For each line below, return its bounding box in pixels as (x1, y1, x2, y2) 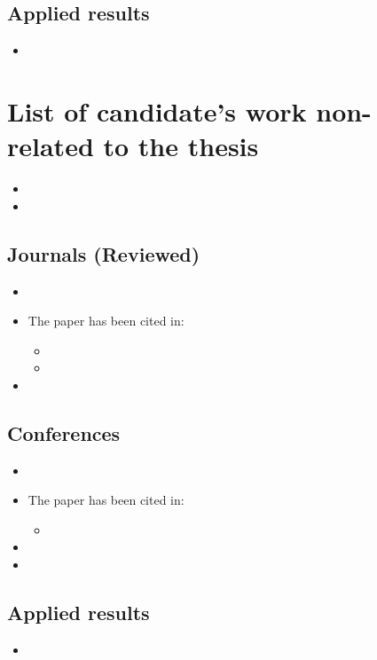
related (7, 128, 94, 164)
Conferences (7, 419, 121, 446)
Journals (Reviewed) (7, 240, 200, 267)
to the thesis (103, 128, 259, 164)
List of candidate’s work (7, 92, 307, 129)
